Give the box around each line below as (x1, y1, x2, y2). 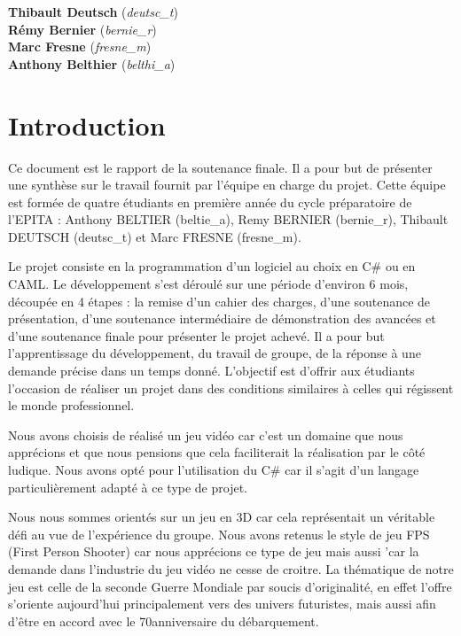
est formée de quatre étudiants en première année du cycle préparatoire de (8, 192, 412, 211)
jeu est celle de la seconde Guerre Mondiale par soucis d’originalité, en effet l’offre (8, 577, 452, 595)
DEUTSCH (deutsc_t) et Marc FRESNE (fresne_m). (8, 227, 301, 245)
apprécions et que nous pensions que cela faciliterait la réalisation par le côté (8, 443, 426, 461)
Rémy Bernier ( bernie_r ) (8, 19, 157, 38)
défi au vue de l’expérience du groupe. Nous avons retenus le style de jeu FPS (8, 524, 430, 543)
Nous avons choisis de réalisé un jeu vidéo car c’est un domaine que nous (8, 425, 403, 444)
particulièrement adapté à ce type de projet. (8, 477, 248, 496)
